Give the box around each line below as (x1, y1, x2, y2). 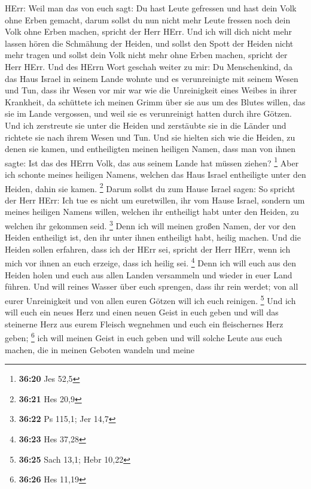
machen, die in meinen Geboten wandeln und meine (5, 343, 195, 356)
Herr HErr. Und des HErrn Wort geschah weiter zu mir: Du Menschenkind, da (5, 60, 293, 72)
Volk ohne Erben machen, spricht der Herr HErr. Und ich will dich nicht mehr (5, 25, 292, 38)
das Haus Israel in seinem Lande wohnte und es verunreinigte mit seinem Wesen (5, 72, 298, 84)
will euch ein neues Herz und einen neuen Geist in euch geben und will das (5, 306, 279, 318)
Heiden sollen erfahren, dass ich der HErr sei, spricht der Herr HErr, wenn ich (5, 242, 291, 255)
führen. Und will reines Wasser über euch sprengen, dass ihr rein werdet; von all (5, 280, 298, 293)
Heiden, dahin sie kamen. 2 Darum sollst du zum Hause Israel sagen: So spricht (5, 180, 295, 195)
